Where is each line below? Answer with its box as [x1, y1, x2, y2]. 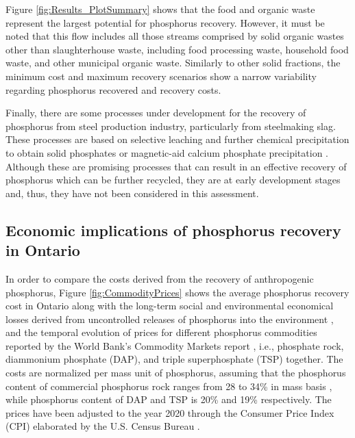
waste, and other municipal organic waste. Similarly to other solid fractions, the [5, 55, 341, 70]
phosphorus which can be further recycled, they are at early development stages [5, 172, 341, 187]
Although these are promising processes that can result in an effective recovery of [5, 159, 347, 173]
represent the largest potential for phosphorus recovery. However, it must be [5, 15, 325, 29]
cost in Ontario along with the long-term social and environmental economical [5, 298, 334, 313]
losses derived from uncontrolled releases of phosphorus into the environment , [5, 311, 334, 326]
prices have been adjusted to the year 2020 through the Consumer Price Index [5, 405, 334, 420]
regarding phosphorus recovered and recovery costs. [5, 82, 221, 96]
